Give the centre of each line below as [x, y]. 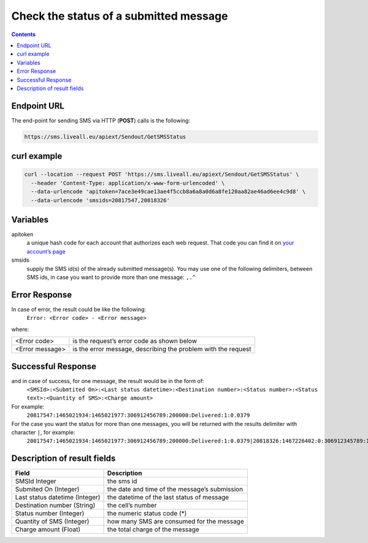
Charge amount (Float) [48, 530]
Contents [24, 34]
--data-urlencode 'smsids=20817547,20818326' [100, 200]
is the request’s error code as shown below [135, 341]
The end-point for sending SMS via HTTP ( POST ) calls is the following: [101, 120]
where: [20, 329]
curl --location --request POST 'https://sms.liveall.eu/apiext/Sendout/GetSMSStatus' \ [162, 174]
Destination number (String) [55, 506]
